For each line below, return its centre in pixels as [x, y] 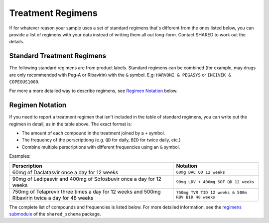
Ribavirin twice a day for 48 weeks [53, 198]
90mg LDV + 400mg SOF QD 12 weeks [215, 182]
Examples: [20, 156]
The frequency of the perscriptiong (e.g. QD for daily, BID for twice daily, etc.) [101, 140]
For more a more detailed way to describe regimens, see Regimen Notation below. [93, 91]
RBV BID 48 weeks [196, 197]
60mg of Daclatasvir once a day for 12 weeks [65, 172]
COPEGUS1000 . [24, 82]
